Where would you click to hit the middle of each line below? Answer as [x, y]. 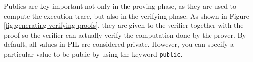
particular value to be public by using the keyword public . [93, 53]
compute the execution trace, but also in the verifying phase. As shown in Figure [127, 15]
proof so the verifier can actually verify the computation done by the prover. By [125, 34]
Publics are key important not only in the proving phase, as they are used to [120, 6]
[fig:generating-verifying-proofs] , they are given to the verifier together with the [124, 25]
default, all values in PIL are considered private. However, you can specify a [119, 44]
